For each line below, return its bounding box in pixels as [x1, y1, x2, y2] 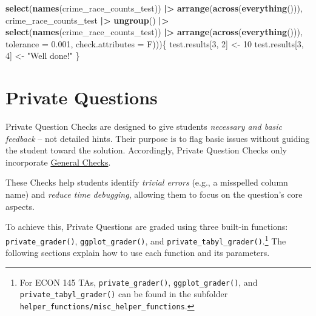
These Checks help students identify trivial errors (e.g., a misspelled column [5, 176, 288, 189]
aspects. [5, 200, 35, 212]
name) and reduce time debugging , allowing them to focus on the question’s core [5, 188, 303, 201]
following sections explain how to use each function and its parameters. [5, 246, 270, 259]
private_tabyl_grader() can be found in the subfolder [19, 287, 228, 300]
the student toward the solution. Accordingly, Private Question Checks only [5, 144, 287, 156]
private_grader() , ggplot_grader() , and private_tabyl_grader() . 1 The [5, 232, 286, 247]
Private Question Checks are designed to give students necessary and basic [5, 120, 283, 133]
